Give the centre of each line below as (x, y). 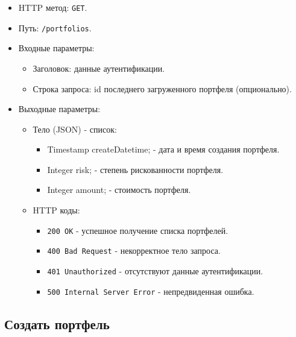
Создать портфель (57, 323)
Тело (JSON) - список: (75, 129)
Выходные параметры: (59, 109)
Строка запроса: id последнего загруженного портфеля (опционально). (162, 88)
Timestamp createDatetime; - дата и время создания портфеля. (163, 149)
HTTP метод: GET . (53, 7)
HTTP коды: (56, 210)
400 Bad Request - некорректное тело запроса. (134, 250)
